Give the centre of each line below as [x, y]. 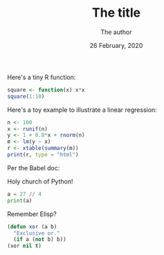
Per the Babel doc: [34, 167]
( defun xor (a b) [32, 227]
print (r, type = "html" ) [43, 155]
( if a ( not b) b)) [40, 240]
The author [116, 32]
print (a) [20, 200]
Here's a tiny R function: [42, 77]
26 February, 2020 [116, 45]
